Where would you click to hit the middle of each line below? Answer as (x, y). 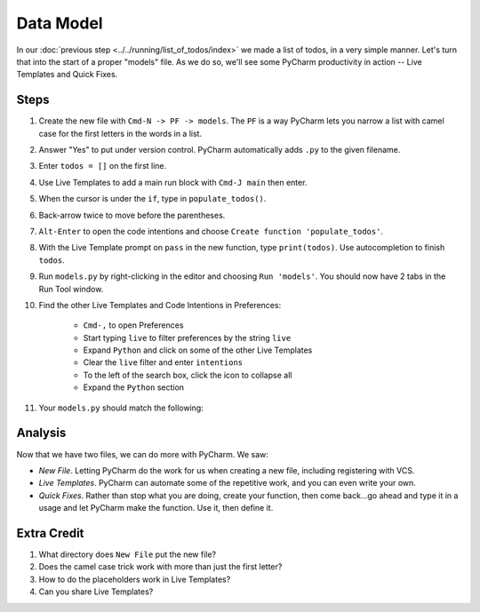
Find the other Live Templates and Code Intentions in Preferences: (160, 305)
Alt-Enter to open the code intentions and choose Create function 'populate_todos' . (211, 231)
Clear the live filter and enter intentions (163, 362)
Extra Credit (50, 533)
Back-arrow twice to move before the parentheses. (132, 215)
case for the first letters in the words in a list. (120, 133)
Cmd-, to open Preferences (133, 325)
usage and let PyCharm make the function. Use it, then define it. (156, 508)
